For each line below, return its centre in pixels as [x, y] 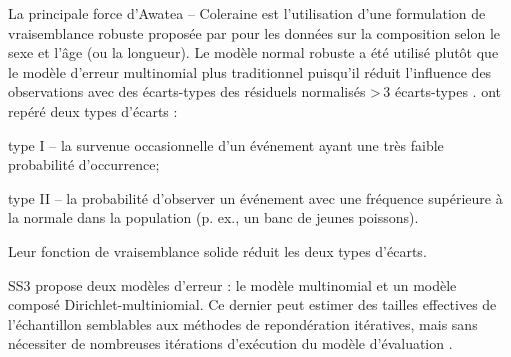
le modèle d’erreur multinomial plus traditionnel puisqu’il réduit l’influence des [250, 71]
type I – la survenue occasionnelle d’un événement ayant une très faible [226, 144]
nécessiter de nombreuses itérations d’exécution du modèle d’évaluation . [230, 343]
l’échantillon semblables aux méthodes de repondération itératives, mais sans [243, 323]
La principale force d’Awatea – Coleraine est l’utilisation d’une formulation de [247, 13]
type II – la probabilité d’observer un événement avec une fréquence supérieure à [255, 197]
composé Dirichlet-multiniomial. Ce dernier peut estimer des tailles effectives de [252, 304]
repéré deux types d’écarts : [93, 110]
